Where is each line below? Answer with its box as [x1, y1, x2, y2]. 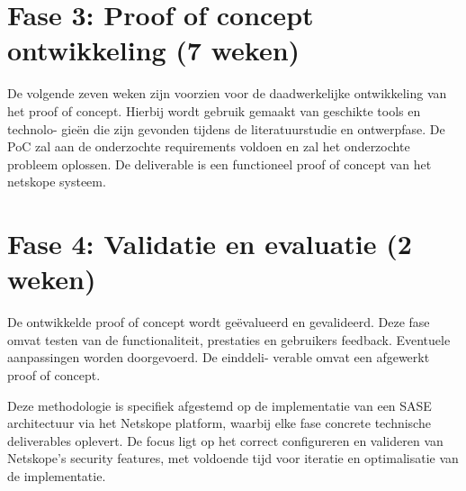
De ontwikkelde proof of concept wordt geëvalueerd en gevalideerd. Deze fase [7, 313, 430, 332]
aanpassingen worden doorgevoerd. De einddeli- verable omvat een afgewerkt [7, 348, 430, 367]
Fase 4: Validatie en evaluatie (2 [7, 225, 412, 262]
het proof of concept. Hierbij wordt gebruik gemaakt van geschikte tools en [7, 101, 421, 120]
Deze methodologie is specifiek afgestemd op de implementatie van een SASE [7, 396, 432, 414]
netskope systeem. [7, 172, 106, 191]
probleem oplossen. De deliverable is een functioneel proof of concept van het [7, 154, 432, 173]
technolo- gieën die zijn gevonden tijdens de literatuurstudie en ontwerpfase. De [7, 119, 445, 138]
